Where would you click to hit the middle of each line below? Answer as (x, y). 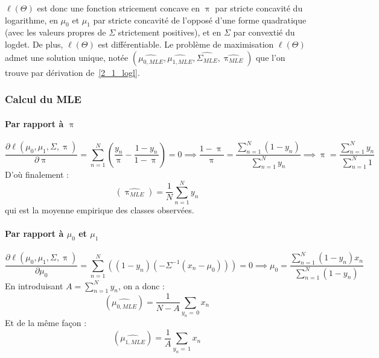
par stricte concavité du (259, 8)
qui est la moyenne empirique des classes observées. (100, 210)
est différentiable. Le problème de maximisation (186, 44)
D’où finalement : (37, 174)
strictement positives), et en (170, 32)
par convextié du (264, 32)
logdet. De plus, (34, 44)
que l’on (270, 57)
